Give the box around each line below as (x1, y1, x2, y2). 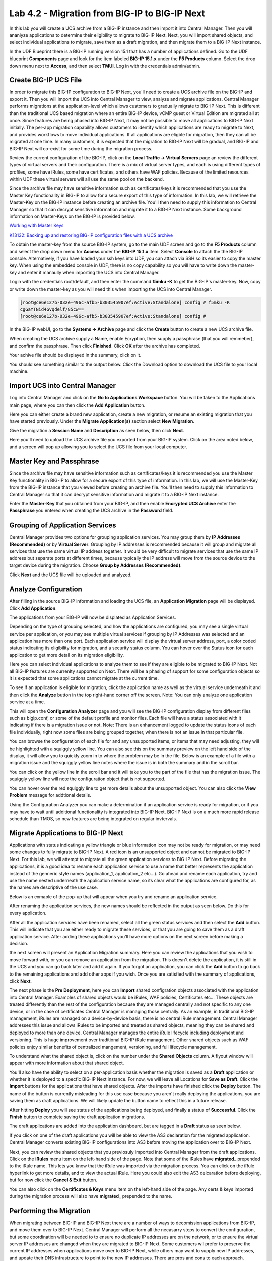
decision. (9, 941, 29, 947)
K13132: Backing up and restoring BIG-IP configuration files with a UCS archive (9, 232, 173, 238)
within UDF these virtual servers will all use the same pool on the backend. (9, 176, 164, 182)
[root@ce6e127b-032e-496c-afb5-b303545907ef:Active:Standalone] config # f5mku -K (20, 299, 230, 305)
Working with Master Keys (9, 222, 64, 229)
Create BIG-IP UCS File (9, 76, 82, 84)
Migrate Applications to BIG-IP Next (9, 829, 123, 837)
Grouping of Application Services (9, 521, 116, 530)
